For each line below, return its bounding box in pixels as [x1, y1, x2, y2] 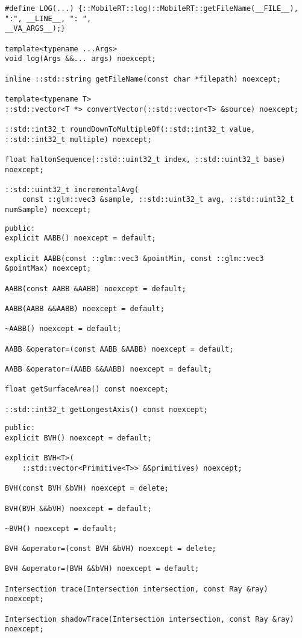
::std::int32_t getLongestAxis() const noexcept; [5, 405, 208, 414]
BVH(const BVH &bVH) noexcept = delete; [5, 484, 169, 493]
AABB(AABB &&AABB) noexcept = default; [5, 304, 165, 314]
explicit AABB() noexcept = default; [5, 234, 156, 243]
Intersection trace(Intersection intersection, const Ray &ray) [5, 584, 268, 593]
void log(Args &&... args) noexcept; [5, 54, 156, 63]
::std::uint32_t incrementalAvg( [5, 185, 139, 194]
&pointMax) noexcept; [5, 264, 92, 273]
